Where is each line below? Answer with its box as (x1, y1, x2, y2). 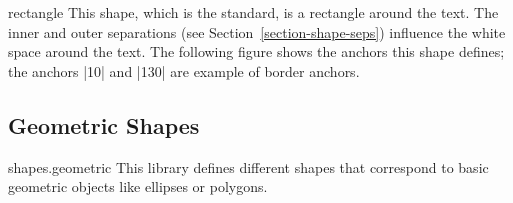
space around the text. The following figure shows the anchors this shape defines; (8, 41, 505, 62)
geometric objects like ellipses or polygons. (8, 176, 268, 197)
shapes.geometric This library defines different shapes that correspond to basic (8, 156, 489, 177)
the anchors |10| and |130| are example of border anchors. (8, 60, 360, 81)
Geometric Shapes (8, 109, 200, 140)
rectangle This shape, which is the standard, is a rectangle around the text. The (8, 2, 499, 22)
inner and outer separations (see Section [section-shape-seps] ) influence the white (8, 21, 506, 42)
